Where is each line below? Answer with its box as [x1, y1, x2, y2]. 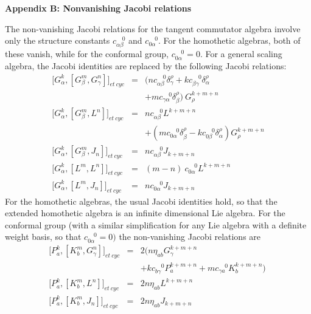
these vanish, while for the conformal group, [5, 47, 169, 60]
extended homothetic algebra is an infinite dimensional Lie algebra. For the [5, 206, 285, 219]
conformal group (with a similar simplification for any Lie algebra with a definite [5, 218, 307, 231]
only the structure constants [5, 34, 110, 47]
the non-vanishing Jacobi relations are [119, 230, 261, 243]
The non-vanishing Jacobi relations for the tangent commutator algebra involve [5, 22, 301, 35]
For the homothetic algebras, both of [163, 34, 301, 47]
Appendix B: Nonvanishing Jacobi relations [5, 2, 191, 14]
